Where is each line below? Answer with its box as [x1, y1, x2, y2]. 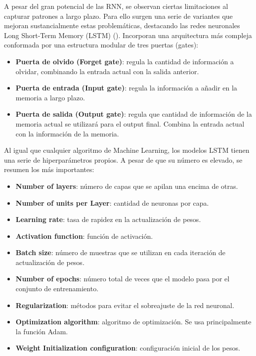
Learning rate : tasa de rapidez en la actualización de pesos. [15, 214, 201, 224]
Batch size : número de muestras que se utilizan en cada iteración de [15, 247, 225, 258]
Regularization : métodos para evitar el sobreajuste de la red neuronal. [15, 300, 234, 310]
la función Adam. [15, 326, 68, 336]
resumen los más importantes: [4, 164, 94, 175]
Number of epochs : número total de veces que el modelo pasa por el [15, 273, 230, 284]
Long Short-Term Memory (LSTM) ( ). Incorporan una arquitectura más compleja [4, 30, 252, 40]
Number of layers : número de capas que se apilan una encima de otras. [15, 180, 238, 191]
